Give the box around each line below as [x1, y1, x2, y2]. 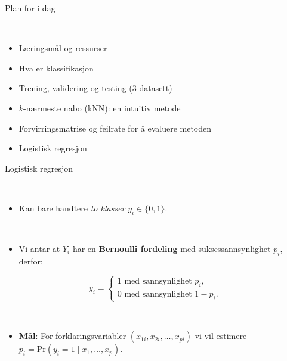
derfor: [18, 255, 43, 267]
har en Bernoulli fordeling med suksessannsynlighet [72, 242, 271, 255]
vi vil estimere [195, 329, 247, 342]
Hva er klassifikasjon [18, 61, 94, 74]
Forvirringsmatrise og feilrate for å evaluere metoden [18, 122, 212, 134]
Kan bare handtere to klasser [18, 201, 125, 214]
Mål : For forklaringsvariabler [18, 329, 126, 342]
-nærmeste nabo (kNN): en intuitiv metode [23, 101, 181, 114]
